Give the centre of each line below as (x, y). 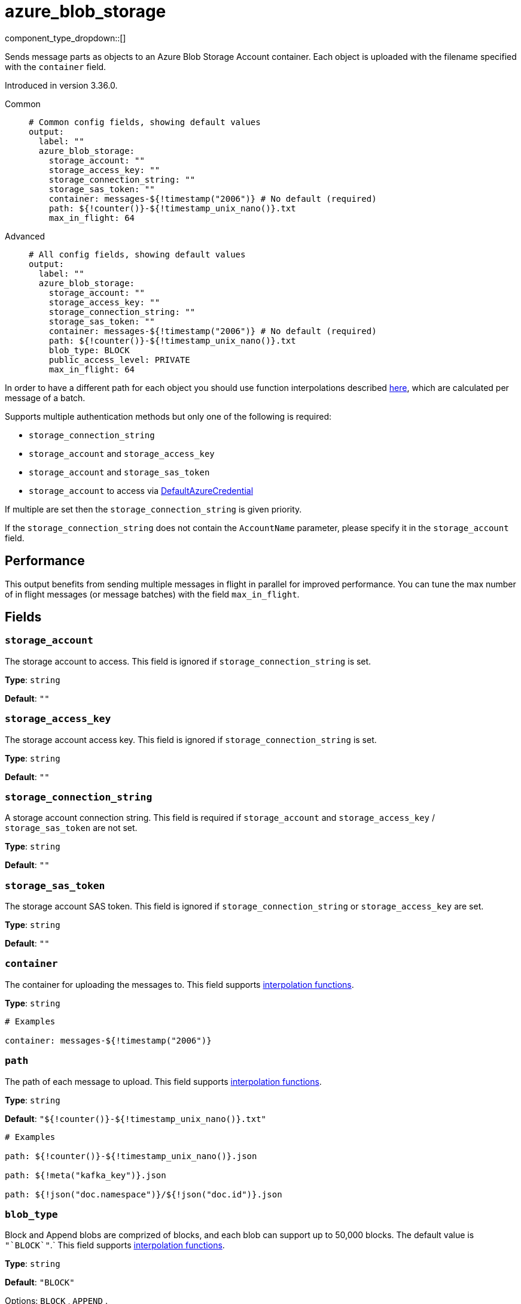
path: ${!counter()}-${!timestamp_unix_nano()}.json (131, 1156)
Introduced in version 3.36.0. (61, 85)
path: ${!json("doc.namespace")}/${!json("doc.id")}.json (144, 1194)
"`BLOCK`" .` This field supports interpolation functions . (115, 1245)
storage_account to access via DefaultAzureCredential (141, 490)
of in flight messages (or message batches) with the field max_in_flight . (152, 594)
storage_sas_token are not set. (71, 828)
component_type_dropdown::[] (65, 38)
